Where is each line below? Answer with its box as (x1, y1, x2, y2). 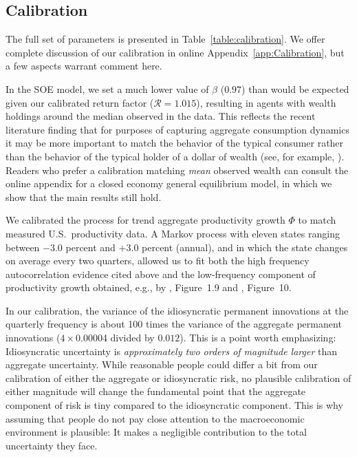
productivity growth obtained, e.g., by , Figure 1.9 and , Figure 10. (6, 280, 292, 295)
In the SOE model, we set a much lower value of (6, 81, 209, 96)
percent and (65, 240, 116, 254)
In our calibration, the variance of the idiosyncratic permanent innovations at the (6, 303, 349, 317)
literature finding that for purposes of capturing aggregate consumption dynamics (6, 122, 349, 136)
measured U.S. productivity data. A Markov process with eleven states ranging (6, 226, 340, 240)
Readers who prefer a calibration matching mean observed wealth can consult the (6, 162, 349, 177)
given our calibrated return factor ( (6, 95, 154, 109)
